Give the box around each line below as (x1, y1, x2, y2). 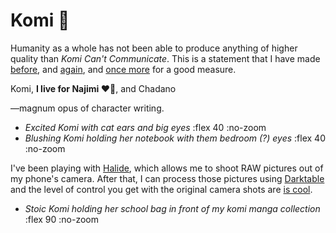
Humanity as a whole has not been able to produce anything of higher (10, 42, 298, 54)
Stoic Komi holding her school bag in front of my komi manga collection (24, 202, 321, 214)
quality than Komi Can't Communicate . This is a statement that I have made (10, 52, 321, 64)
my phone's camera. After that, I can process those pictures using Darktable (10, 172, 325, 184)
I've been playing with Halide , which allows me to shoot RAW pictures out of (10, 162, 324, 174)
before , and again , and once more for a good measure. (10, 63, 237, 75)
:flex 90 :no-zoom (24, 213, 99, 225)
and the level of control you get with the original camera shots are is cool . (10, 183, 313, 195)
